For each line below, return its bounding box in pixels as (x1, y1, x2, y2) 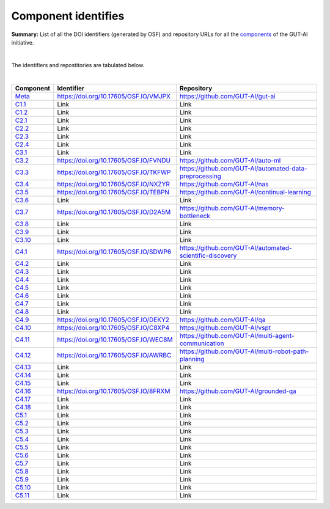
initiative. (11, 38, 34, 46)
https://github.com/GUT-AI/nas (179, 180, 269, 188)
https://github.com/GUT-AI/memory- (179, 203, 285, 212)
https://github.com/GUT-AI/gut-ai (179, 92, 276, 100)
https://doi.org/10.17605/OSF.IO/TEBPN (57, 188, 170, 196)
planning (179, 354, 205, 363)
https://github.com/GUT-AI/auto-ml (179, 156, 281, 164)
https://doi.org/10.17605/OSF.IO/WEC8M (57, 335, 173, 343)
